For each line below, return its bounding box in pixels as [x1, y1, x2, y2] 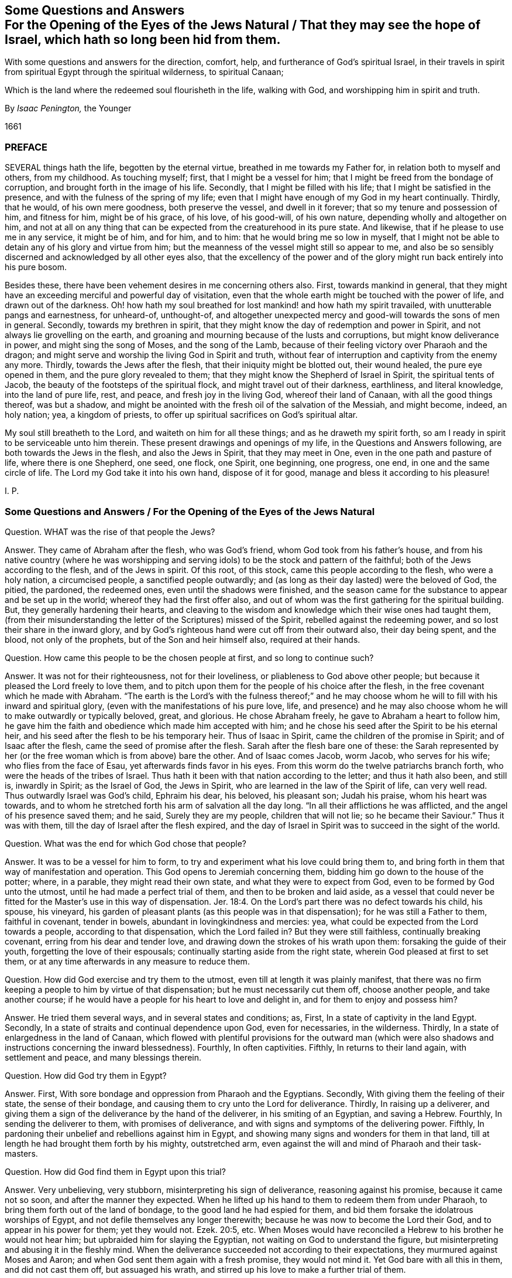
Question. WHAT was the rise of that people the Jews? [5, 526, 215, 537]
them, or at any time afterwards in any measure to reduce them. [5, 956, 250, 966]
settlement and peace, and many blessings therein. [5, 1052, 202, 1062]
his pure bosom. [5, 262, 67, 272]
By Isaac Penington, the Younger [5, 103, 132, 114]
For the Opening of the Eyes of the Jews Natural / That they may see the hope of [5, 18, 481, 32]
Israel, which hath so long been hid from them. [5, 32, 281, 47]
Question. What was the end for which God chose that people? [5, 838, 247, 848]
